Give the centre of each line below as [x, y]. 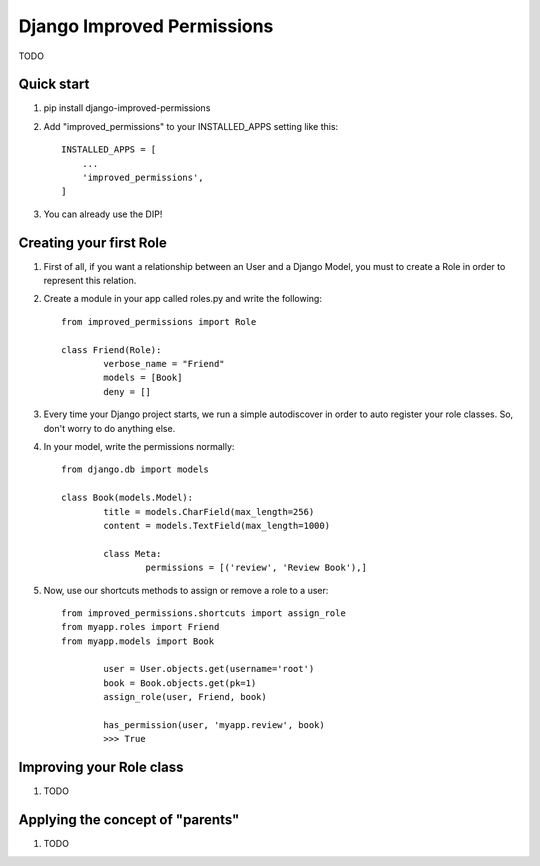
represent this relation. [90, 281]
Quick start [54, 84]
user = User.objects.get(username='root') [209, 669]
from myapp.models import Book [138, 641]
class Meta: [132, 553]
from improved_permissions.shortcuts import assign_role [204, 613]
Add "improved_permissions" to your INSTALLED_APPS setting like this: [191, 126]
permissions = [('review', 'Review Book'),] [256, 568]
